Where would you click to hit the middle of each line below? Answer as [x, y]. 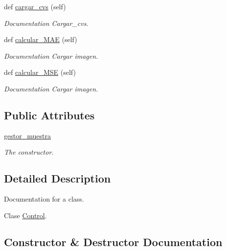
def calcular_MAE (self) [41, 39]
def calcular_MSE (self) [40, 72]
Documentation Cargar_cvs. [46, 23]
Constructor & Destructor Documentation [113, 241]
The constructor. [29, 152]
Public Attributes [49, 115]
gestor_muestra [27, 135]
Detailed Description [57, 178]
